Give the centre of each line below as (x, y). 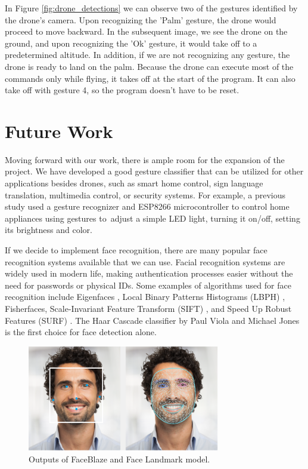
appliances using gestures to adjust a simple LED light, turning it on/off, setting (153, 218)
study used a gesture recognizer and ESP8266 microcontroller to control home (147, 206)
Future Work (59, 131)
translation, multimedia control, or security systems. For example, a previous (145, 194)
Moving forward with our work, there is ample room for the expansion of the (145, 159)
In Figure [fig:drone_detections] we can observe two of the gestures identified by (151, 8)
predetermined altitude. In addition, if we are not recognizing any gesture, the (147, 55)
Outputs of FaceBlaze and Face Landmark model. (119, 459)
